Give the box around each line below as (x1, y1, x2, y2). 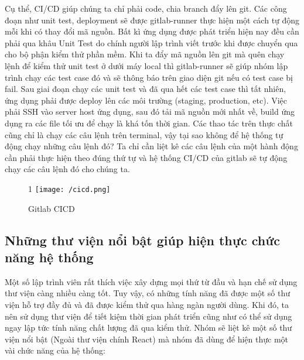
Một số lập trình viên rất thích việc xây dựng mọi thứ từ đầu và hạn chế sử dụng (5, 275, 298, 287)
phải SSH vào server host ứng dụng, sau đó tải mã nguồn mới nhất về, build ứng (5, 105, 295, 118)
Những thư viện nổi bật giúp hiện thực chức (5, 231, 280, 249)
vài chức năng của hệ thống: (5, 344, 105, 356)
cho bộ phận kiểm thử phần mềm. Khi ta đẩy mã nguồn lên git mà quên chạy (5, 48, 285, 60)
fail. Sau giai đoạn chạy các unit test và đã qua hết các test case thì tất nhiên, (5, 83, 286, 95)
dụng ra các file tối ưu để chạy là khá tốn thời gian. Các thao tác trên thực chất (5, 116, 293, 129)
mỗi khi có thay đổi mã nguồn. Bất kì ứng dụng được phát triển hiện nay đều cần (5, 25, 299, 37)
